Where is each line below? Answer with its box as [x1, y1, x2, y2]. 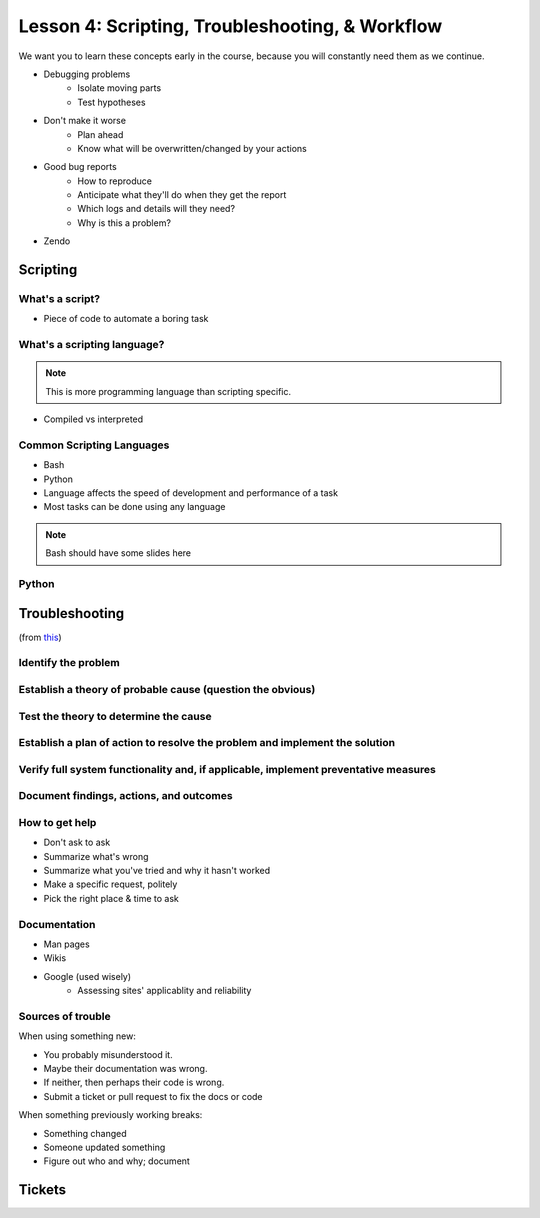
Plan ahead [77, 128, 124, 140]
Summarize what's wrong [43, 850, 149, 862]
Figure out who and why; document [43, 1155, 190, 1167]
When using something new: [18, 1030, 137, 1042]
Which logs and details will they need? [77, 203, 235, 215]
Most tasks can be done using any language [43, 501, 226, 513]
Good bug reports [43, 161, 117, 173]
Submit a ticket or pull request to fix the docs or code [43, 1090, 264, 1102]
